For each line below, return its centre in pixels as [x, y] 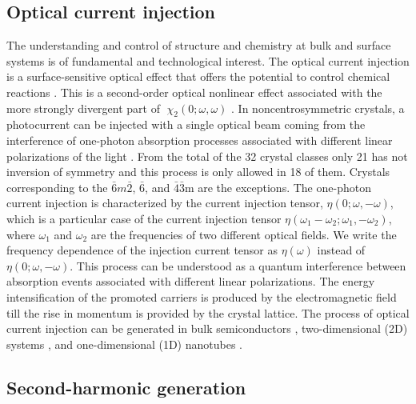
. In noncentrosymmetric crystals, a [318, 108]
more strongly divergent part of [83, 108]
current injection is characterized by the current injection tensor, [165, 203]
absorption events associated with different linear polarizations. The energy [191, 281]
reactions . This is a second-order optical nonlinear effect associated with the [194, 92]
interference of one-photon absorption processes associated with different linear [200, 140]
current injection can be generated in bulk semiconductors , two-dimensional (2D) [207, 328]
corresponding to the [57, 187]
